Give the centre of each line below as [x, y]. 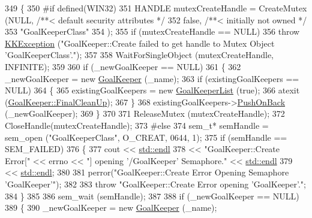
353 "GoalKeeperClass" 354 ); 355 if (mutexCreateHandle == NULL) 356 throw [152, 31]
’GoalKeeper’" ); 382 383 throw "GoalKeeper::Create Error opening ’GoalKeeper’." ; [155, 184]
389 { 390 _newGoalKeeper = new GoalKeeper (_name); [111, 208]
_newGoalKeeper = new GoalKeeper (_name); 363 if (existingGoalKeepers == [152, 78]
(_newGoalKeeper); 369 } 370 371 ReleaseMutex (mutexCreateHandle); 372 [145, 113]
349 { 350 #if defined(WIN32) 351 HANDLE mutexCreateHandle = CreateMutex [156, 8]
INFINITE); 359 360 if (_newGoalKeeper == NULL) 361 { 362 [123, 66]
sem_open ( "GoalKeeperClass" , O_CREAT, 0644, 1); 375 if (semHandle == [146, 137]
